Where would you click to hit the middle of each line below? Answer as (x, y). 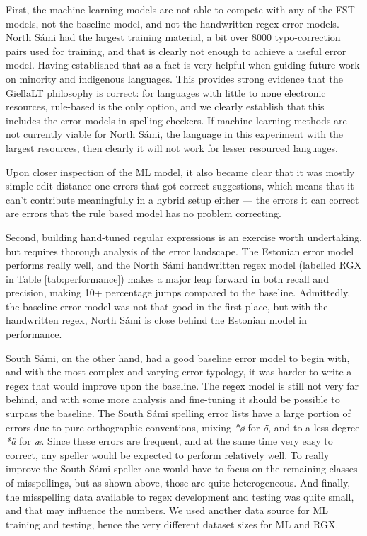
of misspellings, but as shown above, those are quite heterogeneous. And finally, (178, 482)
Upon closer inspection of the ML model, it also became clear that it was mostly (180, 171)
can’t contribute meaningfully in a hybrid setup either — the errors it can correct (182, 199)
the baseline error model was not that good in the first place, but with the (167, 306)
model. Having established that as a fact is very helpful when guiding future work (183, 65)
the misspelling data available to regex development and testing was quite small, (180, 496)
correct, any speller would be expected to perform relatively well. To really (168, 454)
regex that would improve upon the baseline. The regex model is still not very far (182, 385)
